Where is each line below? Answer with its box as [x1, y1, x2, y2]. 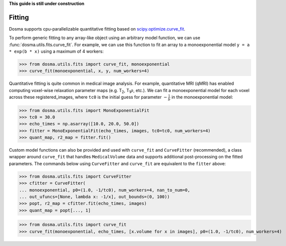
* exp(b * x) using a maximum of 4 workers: [9, 48, 104, 54]
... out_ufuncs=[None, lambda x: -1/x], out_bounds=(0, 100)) [19, 194, 170, 200]
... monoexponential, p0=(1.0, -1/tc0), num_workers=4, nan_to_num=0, [19, 187, 191, 193]
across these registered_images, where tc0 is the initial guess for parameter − [9, 94, 167, 100]
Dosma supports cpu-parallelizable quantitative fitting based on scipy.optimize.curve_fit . [9, 26, 186, 31]
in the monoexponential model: [171, 94, 233, 100]
